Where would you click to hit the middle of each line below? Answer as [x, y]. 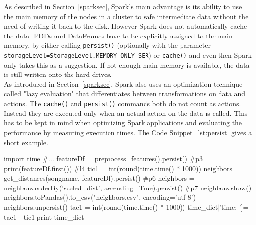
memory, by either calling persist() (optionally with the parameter [107, 45]
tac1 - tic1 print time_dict [44, 216]
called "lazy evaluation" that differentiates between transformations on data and [125, 94]
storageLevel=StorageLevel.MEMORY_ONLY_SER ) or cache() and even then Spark [128, 55]
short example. [26, 142]
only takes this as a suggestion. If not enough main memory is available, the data [127, 64]
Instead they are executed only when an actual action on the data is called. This [126, 113]
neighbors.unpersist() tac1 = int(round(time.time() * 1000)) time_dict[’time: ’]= [126, 207]
